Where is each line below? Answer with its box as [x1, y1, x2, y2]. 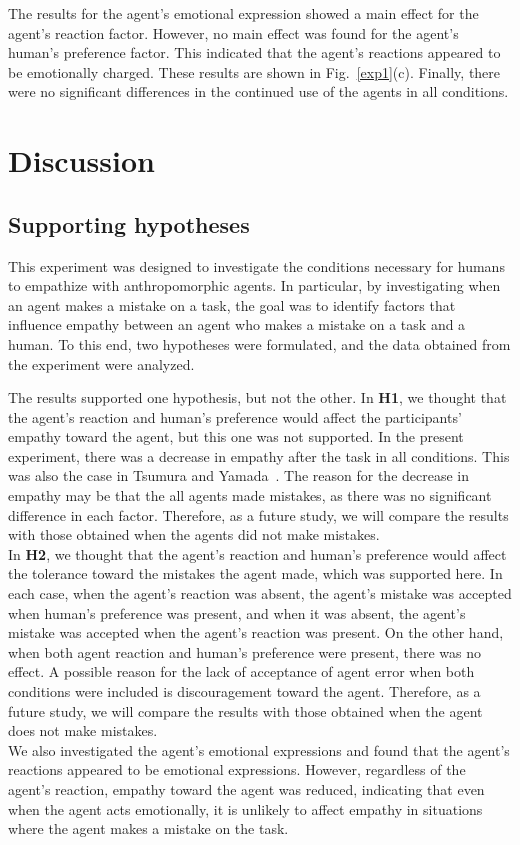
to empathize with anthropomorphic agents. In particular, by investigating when [8, 275, 501, 296]
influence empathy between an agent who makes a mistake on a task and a [8, 314, 466, 335]
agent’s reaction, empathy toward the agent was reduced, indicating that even [8, 778, 485, 799]
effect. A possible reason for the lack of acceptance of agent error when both [8, 661, 475, 682]
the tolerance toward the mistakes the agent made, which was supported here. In [8, 563, 503, 584]
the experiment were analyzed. [8, 353, 195, 374]
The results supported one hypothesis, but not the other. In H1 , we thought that [8, 387, 507, 408]
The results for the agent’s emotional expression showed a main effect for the [8, 3, 479, 23]
